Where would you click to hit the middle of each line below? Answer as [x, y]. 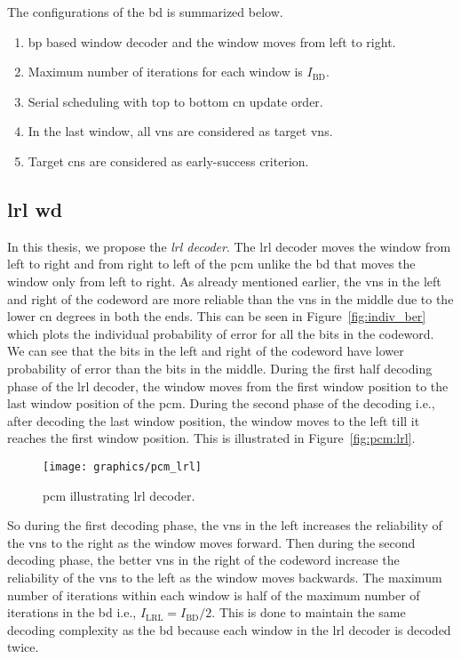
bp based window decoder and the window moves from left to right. [212, 41]
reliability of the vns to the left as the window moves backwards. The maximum [225, 577]
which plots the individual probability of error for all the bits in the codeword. [221, 333]
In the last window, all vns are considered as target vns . [180, 131]
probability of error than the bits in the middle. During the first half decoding [220, 368]
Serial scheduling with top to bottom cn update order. [175, 101]
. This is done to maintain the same [309, 612]
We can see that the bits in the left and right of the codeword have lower [206, 351]
